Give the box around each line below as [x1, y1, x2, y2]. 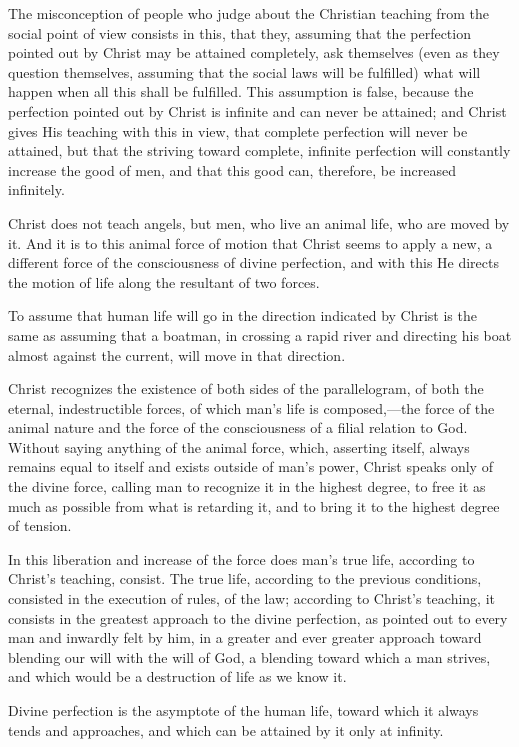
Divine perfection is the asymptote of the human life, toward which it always [8, 700, 479, 720]
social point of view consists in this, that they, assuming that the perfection [8, 22, 471, 43]
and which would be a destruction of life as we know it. [8, 666, 347, 687]
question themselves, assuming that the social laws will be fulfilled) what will [8, 61, 481, 82]
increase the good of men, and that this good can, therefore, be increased [8, 159, 456, 180]
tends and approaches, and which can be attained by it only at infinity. [8, 719, 444, 740]
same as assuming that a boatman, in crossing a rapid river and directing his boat [8, 324, 512, 345]
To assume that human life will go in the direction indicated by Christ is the [8, 305, 477, 326]
